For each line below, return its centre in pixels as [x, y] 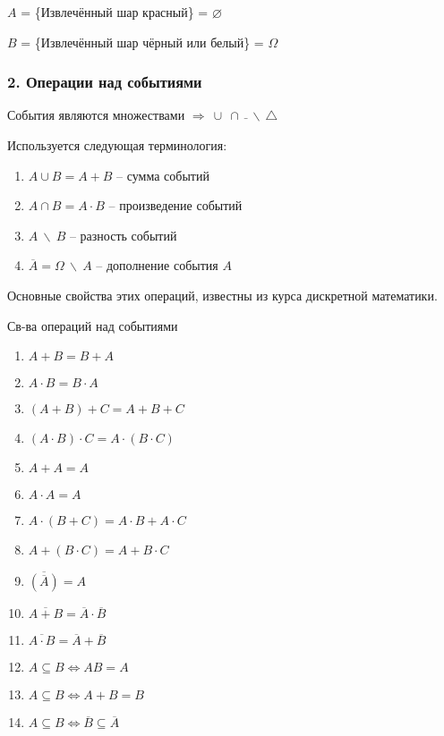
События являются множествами [96, 115]
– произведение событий [175, 205]
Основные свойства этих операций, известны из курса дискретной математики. [222, 295]
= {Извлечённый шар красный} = [115, 12]
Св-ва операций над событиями [93, 325]
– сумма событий [163, 175]
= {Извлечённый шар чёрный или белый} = [142, 42]
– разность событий [123, 235]
